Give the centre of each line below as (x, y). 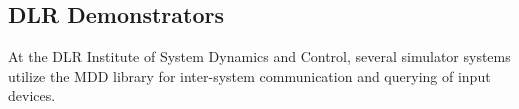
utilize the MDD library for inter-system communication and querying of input (249, 75)
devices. (32, 95)
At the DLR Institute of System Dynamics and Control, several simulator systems (259, 56)
